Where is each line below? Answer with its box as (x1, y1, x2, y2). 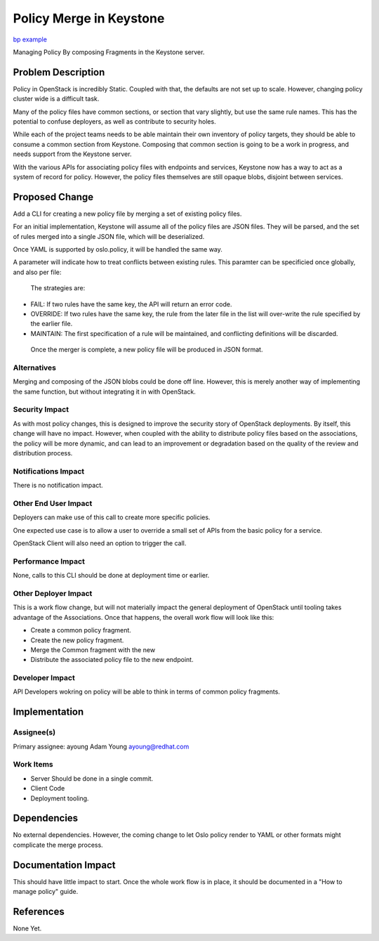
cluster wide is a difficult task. (13, 95, 100, 103)
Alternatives (13, 363, 56, 372)
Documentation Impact (13, 859, 116, 871)
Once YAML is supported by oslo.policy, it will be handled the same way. (13, 245, 222, 254)
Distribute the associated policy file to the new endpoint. (30, 656, 194, 664)
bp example (13, 35, 47, 44)
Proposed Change (13, 190, 94, 203)
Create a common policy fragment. (30, 626, 131, 635)
